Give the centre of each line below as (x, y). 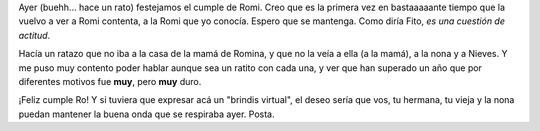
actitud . (34, 35)
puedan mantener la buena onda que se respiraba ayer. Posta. (146, 114)
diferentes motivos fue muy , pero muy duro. (110, 81)
